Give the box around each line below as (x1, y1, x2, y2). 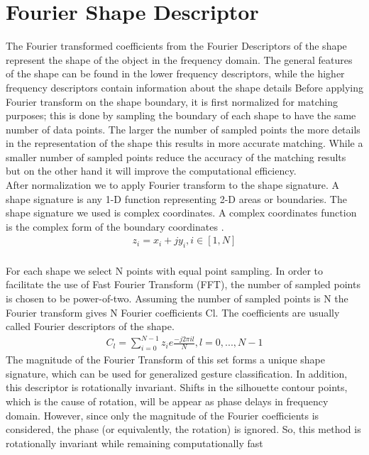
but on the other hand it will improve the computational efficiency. (6, 163, 297, 178)
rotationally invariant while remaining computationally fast (6, 435, 263, 450)
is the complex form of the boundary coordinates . (6, 219, 224, 234)
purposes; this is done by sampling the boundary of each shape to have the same (6, 108, 356, 123)
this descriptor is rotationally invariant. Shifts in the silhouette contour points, (6, 380, 348, 395)
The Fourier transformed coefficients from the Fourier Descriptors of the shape (6, 38, 347, 53)
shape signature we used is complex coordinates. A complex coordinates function (6, 205, 357, 220)
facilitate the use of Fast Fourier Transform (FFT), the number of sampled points (6, 277, 360, 292)
